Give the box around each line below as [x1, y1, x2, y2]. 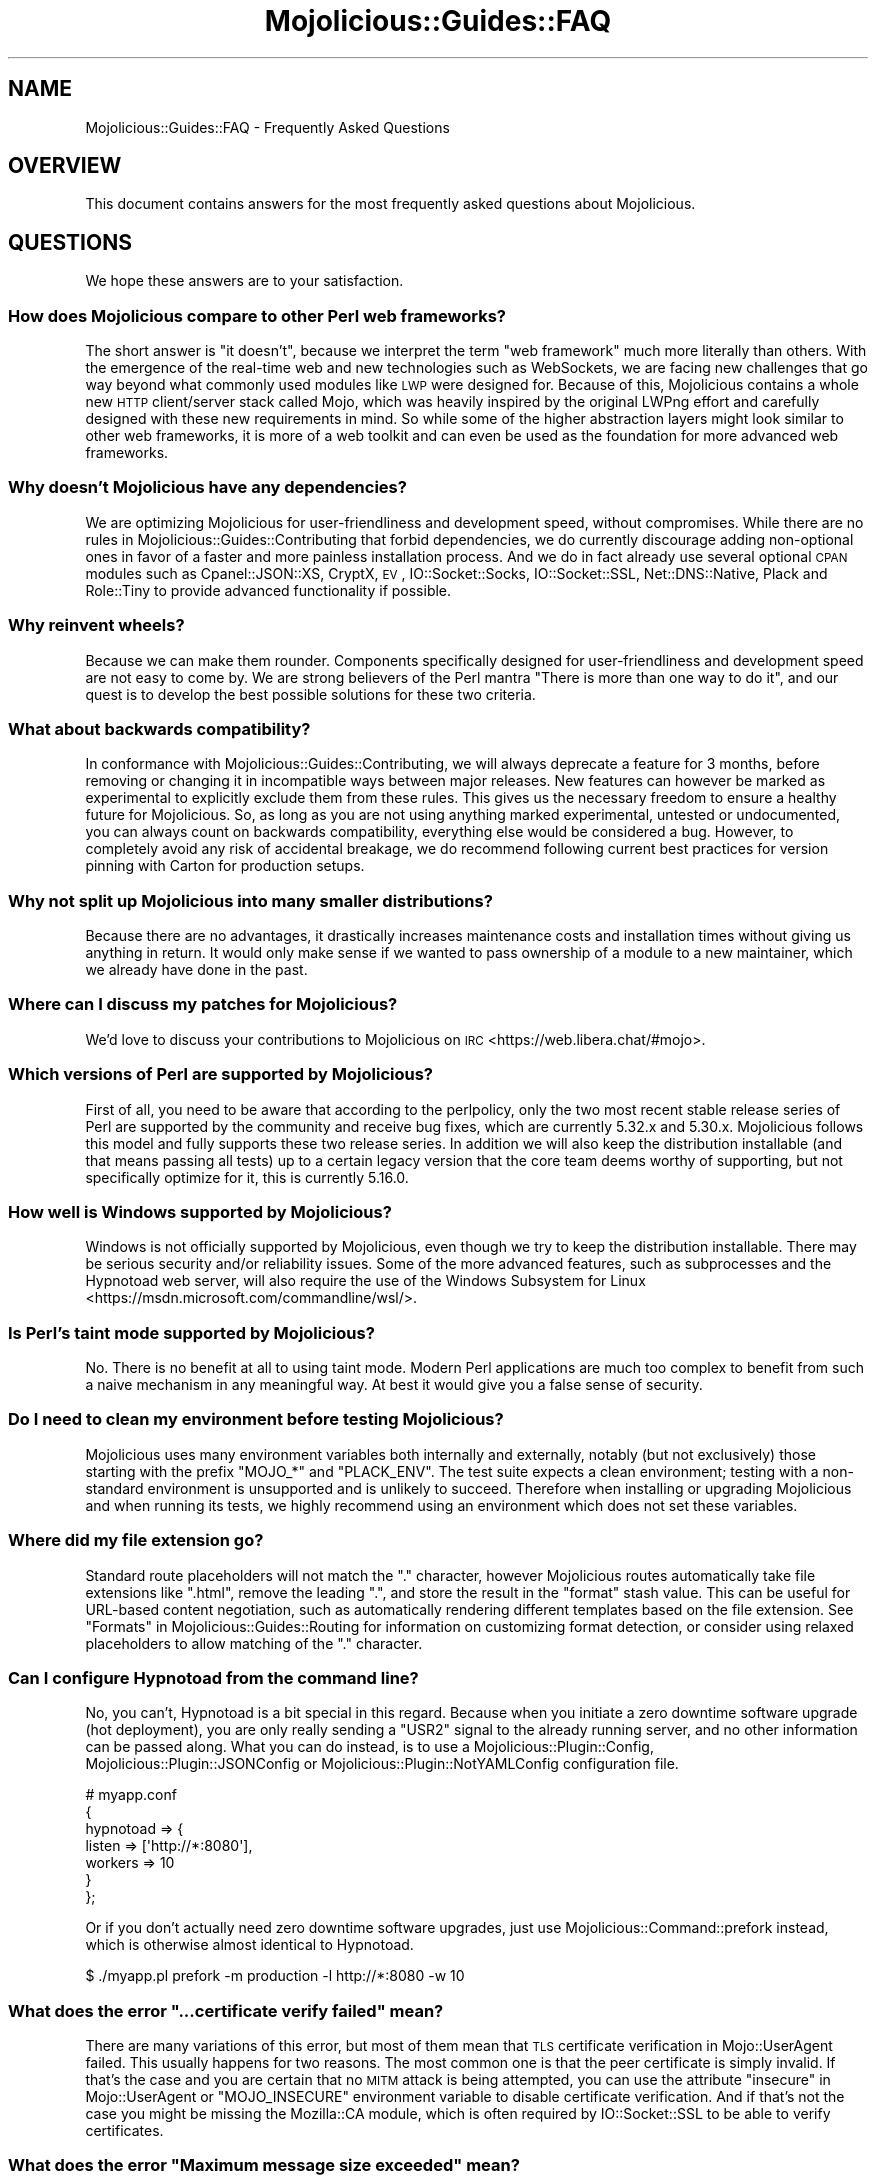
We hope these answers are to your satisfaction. [85, 272, 404, 290]
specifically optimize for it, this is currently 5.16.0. [85, 1168, 409, 1186]
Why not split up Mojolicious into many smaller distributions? [8, 890, 493, 911]
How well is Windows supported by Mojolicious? [8, 1201, 392, 1222]
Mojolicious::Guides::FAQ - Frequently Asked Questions [85, 118, 450, 136]
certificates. [85, 2122, 164, 2140]
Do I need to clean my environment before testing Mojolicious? [8, 1409, 504, 1430]
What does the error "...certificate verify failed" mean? [8, 2000, 444, 2021]
